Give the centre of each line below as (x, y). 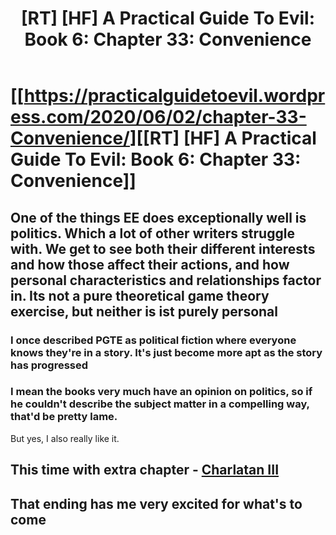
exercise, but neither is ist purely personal (144, 311)
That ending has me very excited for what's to (156, 503)
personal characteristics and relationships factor (166, 280)
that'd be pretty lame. (64, 417)
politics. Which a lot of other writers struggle (152, 233)
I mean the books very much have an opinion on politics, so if (161, 392)
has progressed (49, 365)
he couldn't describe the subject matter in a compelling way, (160, 404)
